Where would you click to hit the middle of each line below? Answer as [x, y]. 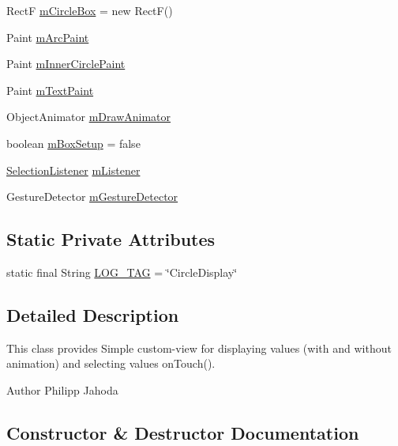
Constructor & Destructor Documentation [183, 432]
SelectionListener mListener [73, 170]
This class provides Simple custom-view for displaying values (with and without [199, 348]
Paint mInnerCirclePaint [66, 64]
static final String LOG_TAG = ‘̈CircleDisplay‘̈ [122, 272]
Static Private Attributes [111, 239]
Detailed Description [93, 314]
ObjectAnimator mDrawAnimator [89, 117]
